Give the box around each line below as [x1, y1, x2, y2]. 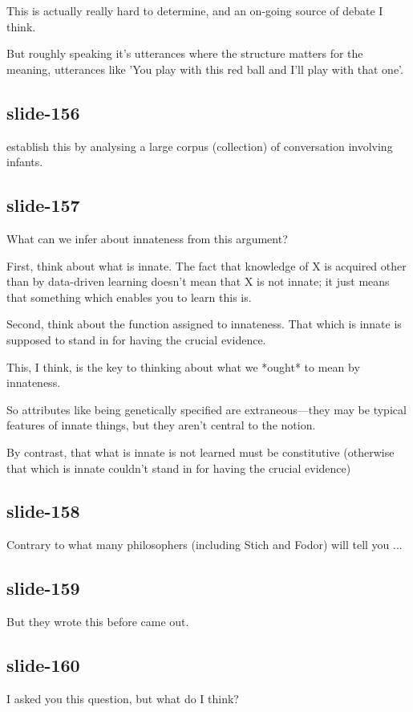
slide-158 [6, 498, 80, 523]
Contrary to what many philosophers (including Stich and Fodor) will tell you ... [6, 536, 403, 553]
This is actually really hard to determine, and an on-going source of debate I [6, 2, 383, 18]
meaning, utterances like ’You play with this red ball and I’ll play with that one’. [6, 60, 403, 77]
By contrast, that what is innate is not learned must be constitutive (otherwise [6, 443, 395, 460]
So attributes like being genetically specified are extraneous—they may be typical [6, 401, 407, 417]
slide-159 [6, 576, 80, 600]
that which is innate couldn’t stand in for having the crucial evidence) [6, 459, 351, 476]
